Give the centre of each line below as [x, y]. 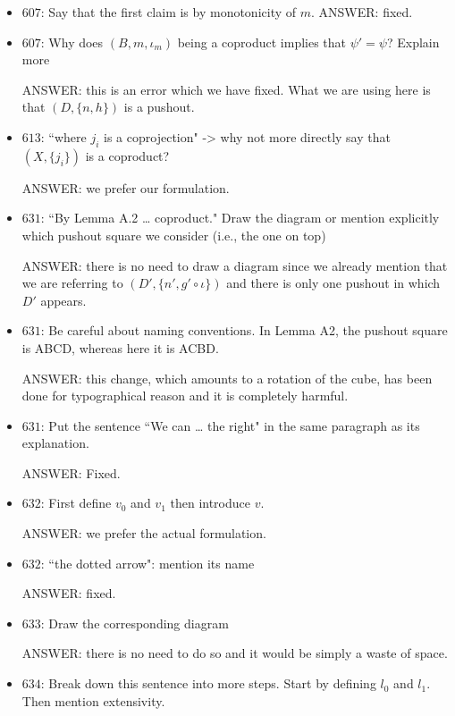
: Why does [72, 42]
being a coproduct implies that [262, 42]
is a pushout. [159, 107]
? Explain [413, 42]
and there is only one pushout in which [333, 283]
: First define [76, 503]
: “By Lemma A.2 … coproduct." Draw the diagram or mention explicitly [240, 218]
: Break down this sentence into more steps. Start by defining [208, 683]
